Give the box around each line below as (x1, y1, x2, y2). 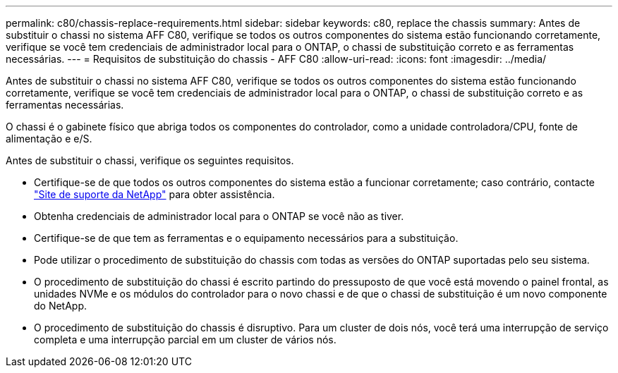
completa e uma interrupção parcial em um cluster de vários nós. (34, 334, 337, 346)
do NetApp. (34, 300, 87, 312)
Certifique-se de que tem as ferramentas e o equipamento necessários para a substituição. (34, 232, 459, 244)
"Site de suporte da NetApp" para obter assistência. (34, 188, 275, 200)
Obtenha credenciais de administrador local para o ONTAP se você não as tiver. (34, 210, 404, 222)
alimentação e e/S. (6, 133, 92, 145)
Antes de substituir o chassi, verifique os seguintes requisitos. (6, 154, 294, 166)
